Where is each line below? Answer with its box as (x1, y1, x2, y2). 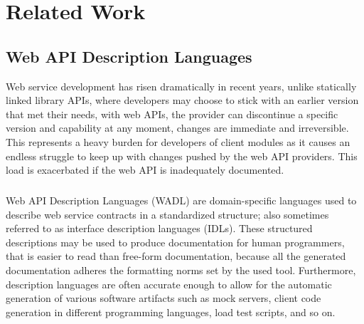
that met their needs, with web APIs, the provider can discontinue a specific (6, 106, 338, 121)
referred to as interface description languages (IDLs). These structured (6, 221, 313, 236)
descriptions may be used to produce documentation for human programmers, (6, 234, 345, 249)
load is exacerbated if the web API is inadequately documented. (6, 162, 284, 177)
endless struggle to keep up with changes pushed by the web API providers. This (6, 148, 358, 163)
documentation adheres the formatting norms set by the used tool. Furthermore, (6, 263, 356, 278)
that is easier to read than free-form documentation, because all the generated (6, 249, 346, 263)
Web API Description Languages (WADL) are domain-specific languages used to (6, 193, 357, 208)
